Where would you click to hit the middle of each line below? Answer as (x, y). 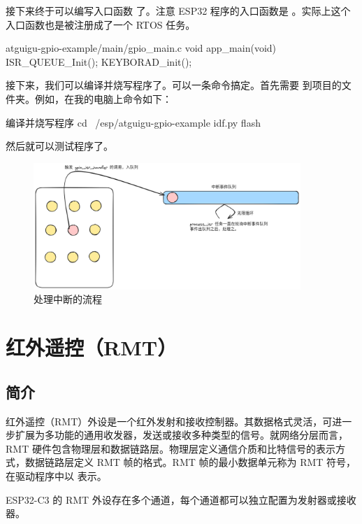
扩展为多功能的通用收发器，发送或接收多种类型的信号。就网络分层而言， (181, 435)
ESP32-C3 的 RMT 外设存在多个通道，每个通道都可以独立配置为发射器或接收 (181, 499)
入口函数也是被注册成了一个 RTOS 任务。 (101, 24)
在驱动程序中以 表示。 (56, 475)
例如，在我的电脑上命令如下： (103, 98)
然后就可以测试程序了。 (59, 146)
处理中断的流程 (68, 299)
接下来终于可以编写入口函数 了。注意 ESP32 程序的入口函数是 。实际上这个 (178, 10)
